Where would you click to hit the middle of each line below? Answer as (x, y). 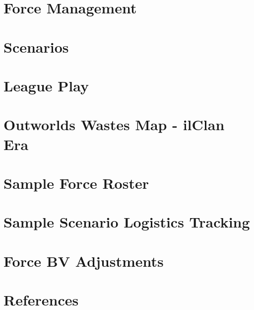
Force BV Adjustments (84, 261)
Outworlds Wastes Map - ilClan (114, 124)
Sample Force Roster (76, 183)
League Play (46, 85)
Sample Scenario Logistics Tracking (127, 222)
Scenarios (36, 46)
